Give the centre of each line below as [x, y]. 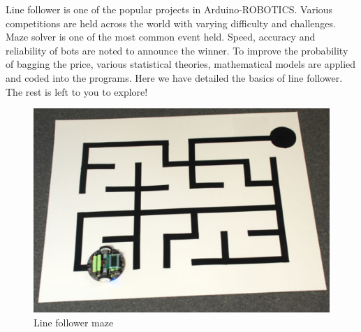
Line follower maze [74, 322]
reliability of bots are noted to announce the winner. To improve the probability [177, 50]
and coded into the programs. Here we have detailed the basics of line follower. [174, 77]
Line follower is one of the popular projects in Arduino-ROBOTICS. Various [169, 9]
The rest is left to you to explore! [77, 91]
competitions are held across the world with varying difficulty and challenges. [171, 23]
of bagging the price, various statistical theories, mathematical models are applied [181, 64]
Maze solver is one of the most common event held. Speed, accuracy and [161, 37]
